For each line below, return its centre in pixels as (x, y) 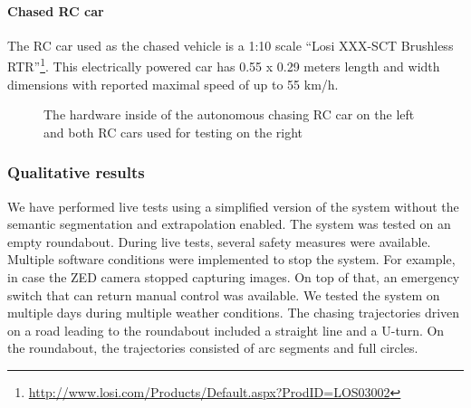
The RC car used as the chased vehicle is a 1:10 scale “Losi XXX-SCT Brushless (231, 45)
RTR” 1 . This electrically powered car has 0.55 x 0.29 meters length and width (224, 65)
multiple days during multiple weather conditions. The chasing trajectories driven (234, 313)
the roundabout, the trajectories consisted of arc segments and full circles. (213, 348)
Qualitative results (76, 172)
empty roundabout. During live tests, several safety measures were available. (219, 241)
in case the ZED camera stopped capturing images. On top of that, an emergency (234, 277)
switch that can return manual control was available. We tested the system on (224, 294)
